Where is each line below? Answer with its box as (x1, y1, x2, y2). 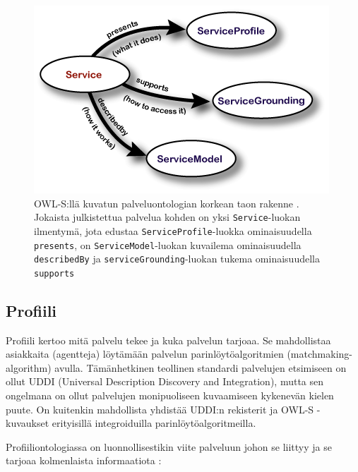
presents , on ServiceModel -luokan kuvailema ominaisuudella (34, 237, 302, 252)
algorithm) (6, 360, 52, 375)
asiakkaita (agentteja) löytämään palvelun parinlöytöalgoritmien (6, 346, 284, 361)
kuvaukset (6, 416, 49, 430)
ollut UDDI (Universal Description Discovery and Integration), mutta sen (6, 374, 324, 389)
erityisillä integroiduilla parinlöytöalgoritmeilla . (52, 416, 256, 430)
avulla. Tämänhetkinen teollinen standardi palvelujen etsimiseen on (54, 360, 347, 375)
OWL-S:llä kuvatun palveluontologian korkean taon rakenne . (34, 195, 299, 210)
